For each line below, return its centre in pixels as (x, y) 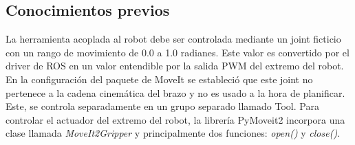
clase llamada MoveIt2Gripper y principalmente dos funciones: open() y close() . (173, 133)
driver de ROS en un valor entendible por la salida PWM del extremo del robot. (175, 66)
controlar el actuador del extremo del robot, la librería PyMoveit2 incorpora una (175, 119)
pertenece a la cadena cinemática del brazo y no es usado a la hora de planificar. (175, 92)
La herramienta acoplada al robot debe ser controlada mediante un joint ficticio (173, 39)
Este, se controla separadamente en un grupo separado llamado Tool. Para (162, 106)
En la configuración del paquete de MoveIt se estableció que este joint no (159, 79)
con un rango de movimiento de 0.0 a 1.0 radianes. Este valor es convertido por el (177, 52)
